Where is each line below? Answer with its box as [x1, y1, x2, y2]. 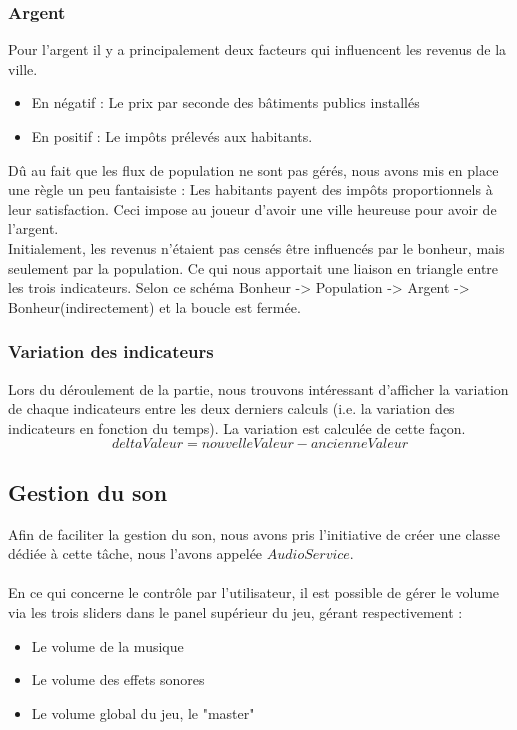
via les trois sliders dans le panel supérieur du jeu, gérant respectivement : [8, 601, 463, 622]
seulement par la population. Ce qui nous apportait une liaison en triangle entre [8, 257, 499, 278]
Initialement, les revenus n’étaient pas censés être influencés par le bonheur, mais [8, 237, 505, 258]
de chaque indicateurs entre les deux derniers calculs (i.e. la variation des [8, 398, 455, 419]
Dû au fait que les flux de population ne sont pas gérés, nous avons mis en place [8, 159, 499, 180]
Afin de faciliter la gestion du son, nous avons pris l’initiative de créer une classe [8, 523, 500, 544]
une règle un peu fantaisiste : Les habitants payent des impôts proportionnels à [8, 179, 493, 200]
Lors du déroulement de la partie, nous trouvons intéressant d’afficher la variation [8, 378, 509, 399]
